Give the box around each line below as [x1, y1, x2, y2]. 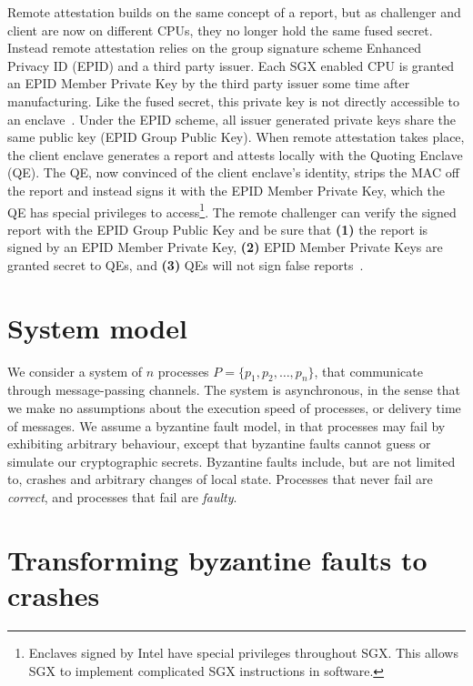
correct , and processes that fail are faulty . [7, 488, 237, 507]
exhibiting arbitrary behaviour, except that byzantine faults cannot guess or [7, 434, 431, 453]
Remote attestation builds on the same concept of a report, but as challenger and [7, 3, 461, 21]
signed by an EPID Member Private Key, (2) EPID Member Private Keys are [7, 237, 443, 257]
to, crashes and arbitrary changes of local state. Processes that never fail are [7, 469, 433, 489]
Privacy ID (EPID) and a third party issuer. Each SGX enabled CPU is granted [7, 55, 455, 75]
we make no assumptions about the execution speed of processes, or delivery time [7, 398, 461, 418]
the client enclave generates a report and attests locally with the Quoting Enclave [7, 145, 463, 164]
